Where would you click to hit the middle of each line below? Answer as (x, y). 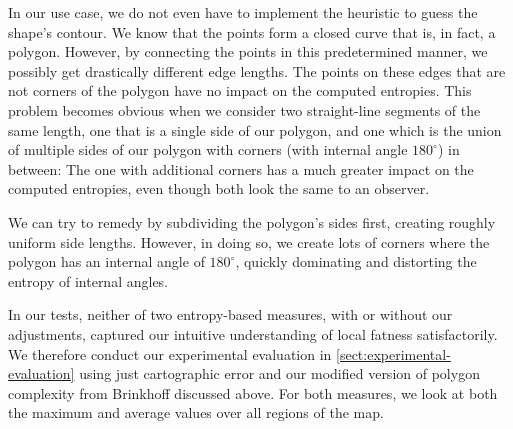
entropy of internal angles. (88, 280)
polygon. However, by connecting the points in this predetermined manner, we (248, 51)
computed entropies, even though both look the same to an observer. (219, 188)
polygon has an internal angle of (106, 261)
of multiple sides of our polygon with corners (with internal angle (208, 149)
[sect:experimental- (393, 353)
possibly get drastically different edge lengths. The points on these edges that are (257, 70)
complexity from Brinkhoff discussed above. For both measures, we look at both (253, 392)
